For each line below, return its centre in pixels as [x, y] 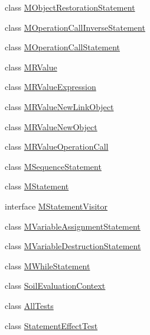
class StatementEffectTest [51, 325]
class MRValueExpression [50, 87]
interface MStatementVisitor [56, 206]
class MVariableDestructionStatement [73, 246]
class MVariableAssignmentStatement [73, 226]
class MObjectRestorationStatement [70, 7]
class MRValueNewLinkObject [59, 106]
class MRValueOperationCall [57, 146]
